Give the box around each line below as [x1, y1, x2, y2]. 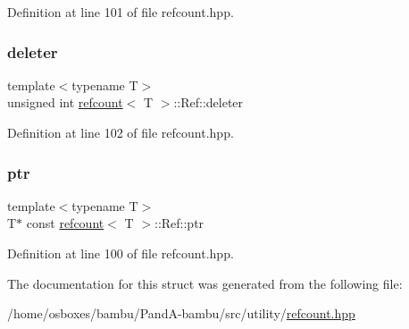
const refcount [26, 214, 104, 232]
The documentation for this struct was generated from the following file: [7, 274, 403, 292]
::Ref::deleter [173, 93, 244, 112]
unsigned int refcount [7, 93, 123, 112]
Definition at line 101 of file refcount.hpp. [7, 3, 234, 21]
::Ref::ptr [154, 214, 204, 232]
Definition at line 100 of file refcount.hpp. [7, 244, 234, 262]
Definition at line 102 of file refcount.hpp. [7, 123, 234, 141]
